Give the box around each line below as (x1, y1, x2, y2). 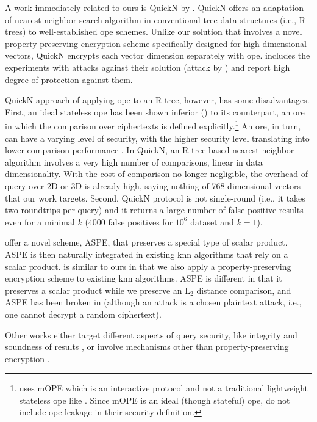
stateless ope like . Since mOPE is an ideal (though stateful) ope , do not (19, 393, 290, 406)
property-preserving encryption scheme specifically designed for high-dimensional (5, 37, 307, 49)
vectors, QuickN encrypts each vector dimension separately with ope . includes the (5, 49, 310, 62)
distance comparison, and (196, 283, 291, 296)
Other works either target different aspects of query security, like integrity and (5, 328, 297, 341)
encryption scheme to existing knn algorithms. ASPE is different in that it (5, 272, 282, 285)
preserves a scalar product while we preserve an (5, 283, 182, 296)
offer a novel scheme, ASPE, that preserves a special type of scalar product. (5, 236, 288, 249)
